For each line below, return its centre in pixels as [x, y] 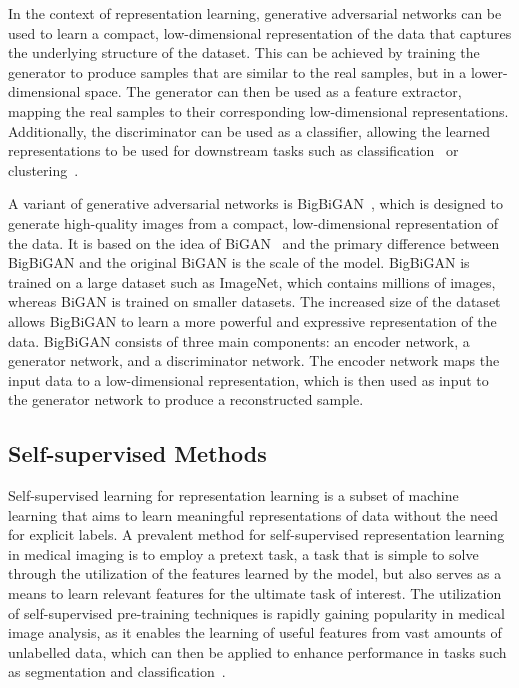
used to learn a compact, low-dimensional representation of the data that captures [260, 32]
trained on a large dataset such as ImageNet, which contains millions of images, [252, 281]
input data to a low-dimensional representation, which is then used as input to [248, 379]
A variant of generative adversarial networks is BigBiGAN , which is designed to [255, 203]
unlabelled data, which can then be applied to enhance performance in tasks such [257, 651]
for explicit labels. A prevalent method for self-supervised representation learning [256, 534]
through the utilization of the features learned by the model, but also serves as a [255, 573]
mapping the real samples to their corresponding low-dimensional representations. [258, 110]
